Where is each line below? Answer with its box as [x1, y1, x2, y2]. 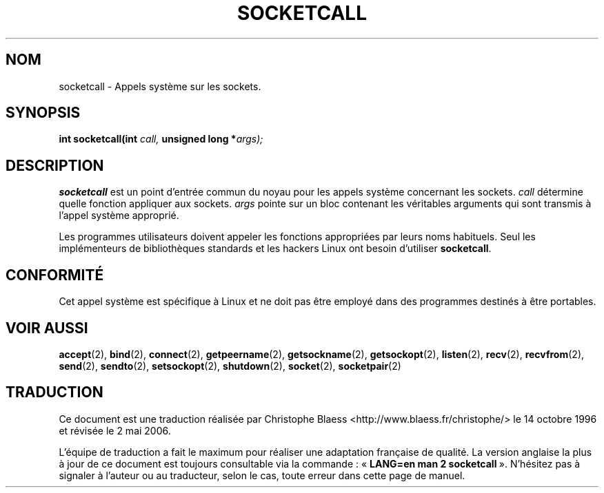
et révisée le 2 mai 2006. [59, 424, 171, 437]
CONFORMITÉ [6, 266, 104, 284]
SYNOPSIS [6, 104, 81, 122]
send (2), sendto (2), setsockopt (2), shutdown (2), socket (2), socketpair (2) [59, 359, 401, 372]
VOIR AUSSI [6, 319, 88, 337]
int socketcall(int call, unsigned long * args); [59, 133, 263, 145]
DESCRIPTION [6, 156, 104, 174]
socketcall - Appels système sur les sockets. [59, 80, 261, 92]
